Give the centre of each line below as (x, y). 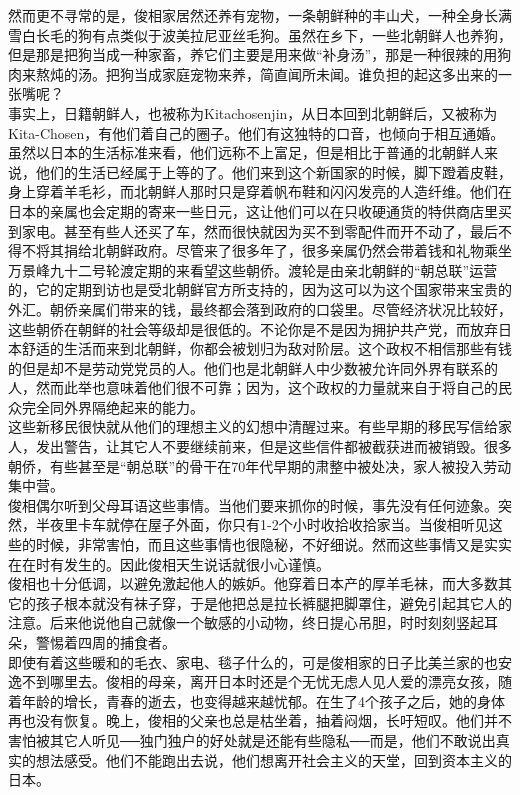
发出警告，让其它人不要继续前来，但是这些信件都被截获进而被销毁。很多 (273, 446)
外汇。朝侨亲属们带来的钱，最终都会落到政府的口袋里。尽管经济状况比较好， (260, 308)
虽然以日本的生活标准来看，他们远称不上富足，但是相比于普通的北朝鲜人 (246, 152)
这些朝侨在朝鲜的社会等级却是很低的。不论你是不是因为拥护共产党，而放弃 (253, 328)
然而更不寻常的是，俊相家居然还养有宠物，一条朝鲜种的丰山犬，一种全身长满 (260, 15)
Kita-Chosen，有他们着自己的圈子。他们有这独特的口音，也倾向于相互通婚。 (256, 132)
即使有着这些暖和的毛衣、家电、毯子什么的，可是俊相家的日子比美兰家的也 (253, 661)
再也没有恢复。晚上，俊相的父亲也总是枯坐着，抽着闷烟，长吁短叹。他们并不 (260, 720)
